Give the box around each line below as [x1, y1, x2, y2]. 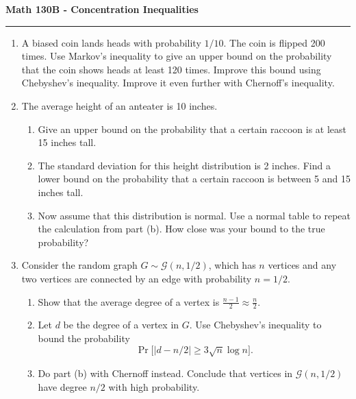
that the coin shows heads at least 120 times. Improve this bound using [21, 62, 321, 76]
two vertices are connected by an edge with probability [21, 271, 252, 285]
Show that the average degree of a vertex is [38, 294, 220, 309]
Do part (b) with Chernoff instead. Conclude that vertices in [38, 365, 293, 380]
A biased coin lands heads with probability [21, 35, 201, 49]
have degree [38, 379, 87, 394]
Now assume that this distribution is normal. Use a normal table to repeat [38, 208, 351, 222]
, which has [208, 258, 256, 272]
